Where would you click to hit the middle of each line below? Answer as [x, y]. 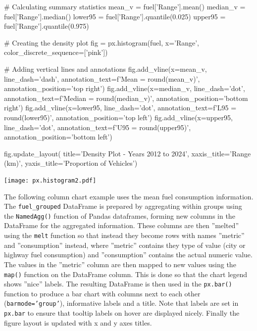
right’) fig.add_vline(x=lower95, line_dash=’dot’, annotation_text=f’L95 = [120, 108]
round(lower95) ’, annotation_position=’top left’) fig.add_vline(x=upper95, [118, 117]
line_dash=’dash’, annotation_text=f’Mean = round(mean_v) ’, [102, 78]
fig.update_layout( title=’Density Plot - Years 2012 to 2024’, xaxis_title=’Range [128, 153]
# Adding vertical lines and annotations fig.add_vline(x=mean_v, [105, 69]
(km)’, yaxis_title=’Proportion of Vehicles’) [71, 163]
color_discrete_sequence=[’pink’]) [56, 52]
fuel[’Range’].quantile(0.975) [47, 26]
